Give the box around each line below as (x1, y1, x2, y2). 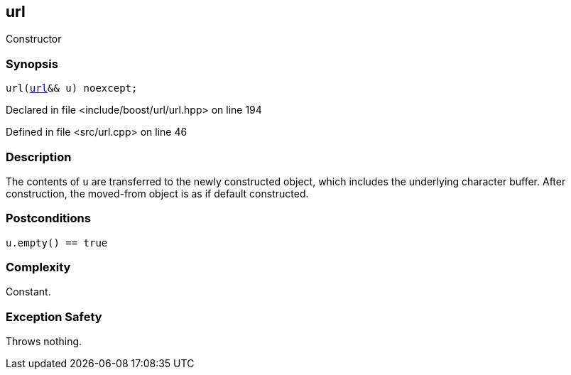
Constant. (6, 286, 51, 298)
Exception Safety (6, 309, 102, 324)
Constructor (6, 33, 62, 45)
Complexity (6, 260, 71, 275)
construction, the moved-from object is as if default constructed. (6, 187, 309, 200)
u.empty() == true (6, 237, 108, 249)
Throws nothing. (6, 335, 82, 348)
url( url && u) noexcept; (6, 82, 138, 94)
